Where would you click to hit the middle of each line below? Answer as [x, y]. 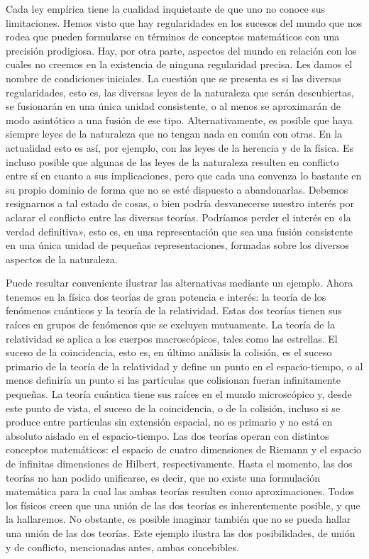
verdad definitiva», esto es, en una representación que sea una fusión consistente [180, 231]
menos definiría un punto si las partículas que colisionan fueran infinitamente [173, 380]
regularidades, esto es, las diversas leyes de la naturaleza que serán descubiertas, [180, 92]
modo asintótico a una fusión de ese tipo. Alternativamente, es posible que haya [179, 120]
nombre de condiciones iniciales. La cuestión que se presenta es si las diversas [174, 78]
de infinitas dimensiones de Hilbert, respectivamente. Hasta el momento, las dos [179, 463]
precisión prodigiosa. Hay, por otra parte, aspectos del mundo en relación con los [181, 50]
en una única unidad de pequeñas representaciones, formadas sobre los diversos [177, 245]
